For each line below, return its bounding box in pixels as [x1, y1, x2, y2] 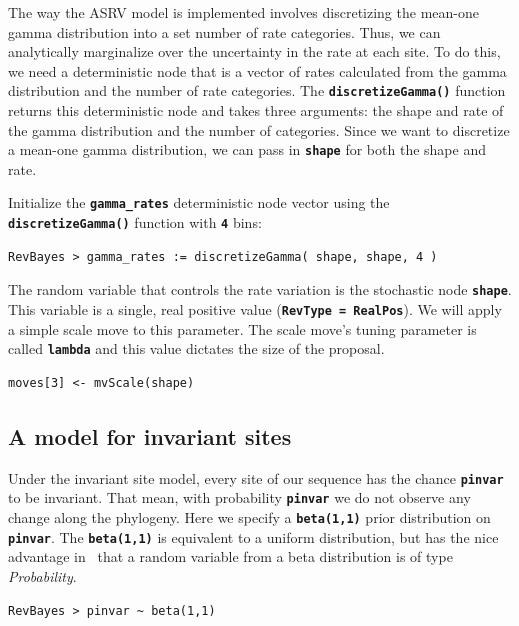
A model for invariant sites [8, 420, 292, 451]
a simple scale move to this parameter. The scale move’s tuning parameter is [8, 318, 477, 339]
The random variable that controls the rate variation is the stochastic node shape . [8, 279, 512, 300]
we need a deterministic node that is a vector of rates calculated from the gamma [8, 60, 507, 81]
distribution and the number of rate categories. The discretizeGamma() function [8, 80, 506, 101]
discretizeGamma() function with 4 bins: [8, 212, 262, 233]
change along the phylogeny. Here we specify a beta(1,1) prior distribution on [8, 507, 491, 528]
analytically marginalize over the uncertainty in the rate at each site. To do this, [8, 41, 501, 62]
